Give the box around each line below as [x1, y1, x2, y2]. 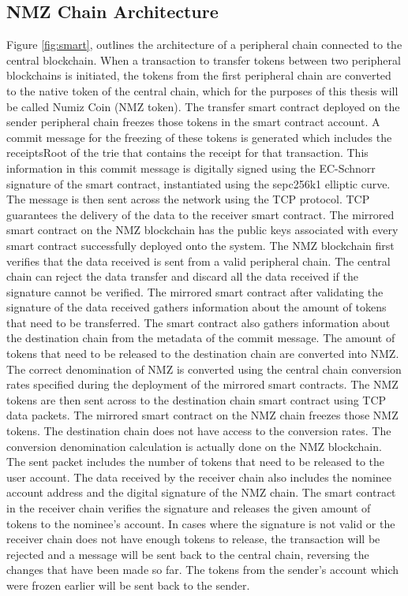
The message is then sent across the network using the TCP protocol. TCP [6, 191, 370, 207]
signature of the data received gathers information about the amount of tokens [6, 299, 387, 315]
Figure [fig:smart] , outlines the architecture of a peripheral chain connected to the [6, 36, 402, 53]
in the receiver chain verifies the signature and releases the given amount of [6, 500, 371, 516]
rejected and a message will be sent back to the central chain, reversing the [6, 546, 369, 562]
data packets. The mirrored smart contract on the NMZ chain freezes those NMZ [6, 407, 399, 423]
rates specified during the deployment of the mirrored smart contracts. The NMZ [6, 376, 399, 393]
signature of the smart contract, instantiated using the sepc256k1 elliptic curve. [6, 175, 391, 192]
